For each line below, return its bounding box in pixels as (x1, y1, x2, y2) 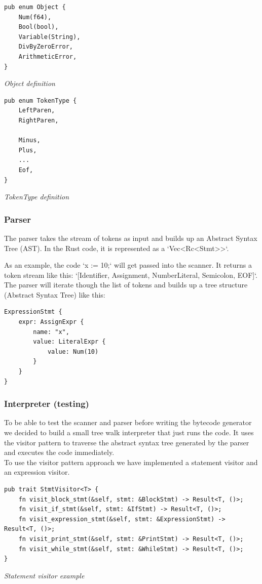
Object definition (4, 78, 55, 89)
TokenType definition (4, 191, 69, 202)
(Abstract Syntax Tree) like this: (4, 289, 105, 300)
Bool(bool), (18, 23, 59, 31)
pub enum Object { (4, 4, 66, 11)
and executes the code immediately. (4, 447, 115, 457)
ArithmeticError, (18, 53, 77, 60)
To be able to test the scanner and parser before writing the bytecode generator (4, 417, 252, 428)
